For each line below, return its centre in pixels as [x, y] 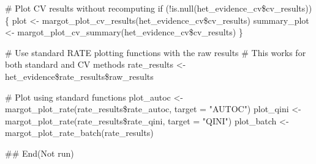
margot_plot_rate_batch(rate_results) [79, 133]
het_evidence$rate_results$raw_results [79, 76]
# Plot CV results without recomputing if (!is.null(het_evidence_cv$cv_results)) [159, 8]
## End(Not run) [39, 153]
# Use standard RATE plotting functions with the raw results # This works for [156, 52]
